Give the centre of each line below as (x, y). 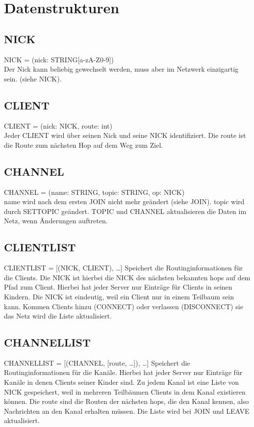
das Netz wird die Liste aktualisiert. (58, 316)
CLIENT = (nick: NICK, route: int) (58, 125)
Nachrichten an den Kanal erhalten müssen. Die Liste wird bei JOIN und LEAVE (127, 411)
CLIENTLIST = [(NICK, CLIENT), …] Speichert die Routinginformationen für (124, 268)
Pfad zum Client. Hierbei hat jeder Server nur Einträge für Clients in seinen (118, 287)
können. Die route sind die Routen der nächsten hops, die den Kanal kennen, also (127, 401)
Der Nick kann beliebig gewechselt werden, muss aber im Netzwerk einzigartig (121, 69)
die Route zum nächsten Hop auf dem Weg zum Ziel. (84, 145)
